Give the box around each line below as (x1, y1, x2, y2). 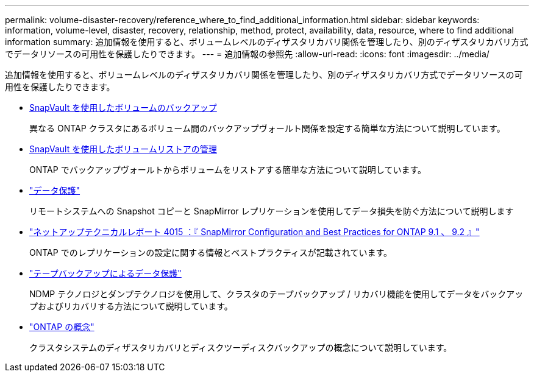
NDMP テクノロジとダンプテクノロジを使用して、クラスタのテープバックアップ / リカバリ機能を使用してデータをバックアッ (29, 289, 524, 299)
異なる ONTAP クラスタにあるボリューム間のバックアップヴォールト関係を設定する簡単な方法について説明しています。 (29, 123, 505, 133)
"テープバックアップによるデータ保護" (29, 268, 182, 278)
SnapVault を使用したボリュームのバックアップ (29, 102, 217, 113)
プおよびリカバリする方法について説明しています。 (29, 301, 233, 311)
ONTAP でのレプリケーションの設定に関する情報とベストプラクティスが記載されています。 (29, 247, 392, 258)
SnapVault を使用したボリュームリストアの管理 (29, 144, 217, 154)
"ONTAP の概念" (29, 322, 94, 332)
